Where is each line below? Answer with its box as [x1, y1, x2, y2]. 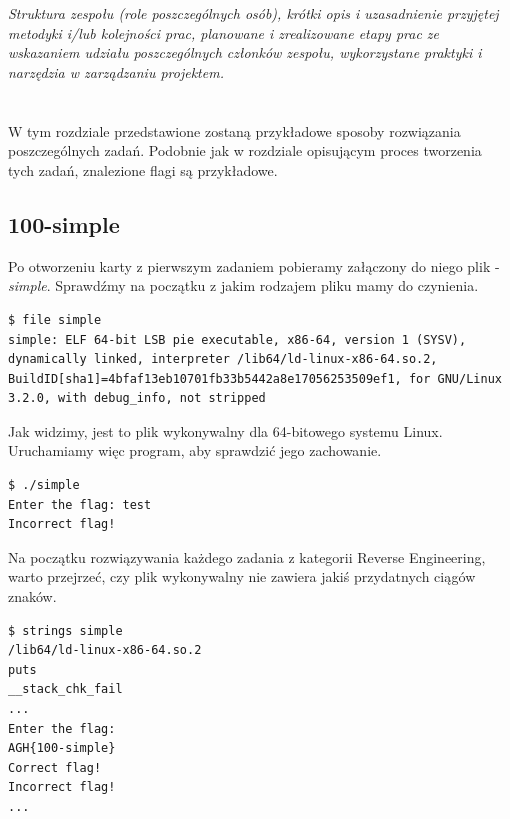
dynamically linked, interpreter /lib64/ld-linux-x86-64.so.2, [8, 352, 438, 367]
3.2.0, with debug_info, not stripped [8, 391, 266, 406]
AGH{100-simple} [8, 741, 116, 756]
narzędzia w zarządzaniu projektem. [8, 61, 224, 82]
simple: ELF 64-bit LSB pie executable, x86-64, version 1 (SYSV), [8, 332, 467, 347]
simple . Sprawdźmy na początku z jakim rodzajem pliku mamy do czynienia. [8, 275, 479, 296]
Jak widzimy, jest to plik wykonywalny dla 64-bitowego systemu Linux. [8, 420, 443, 441]
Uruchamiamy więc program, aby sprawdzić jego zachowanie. [8, 440, 382, 461]
